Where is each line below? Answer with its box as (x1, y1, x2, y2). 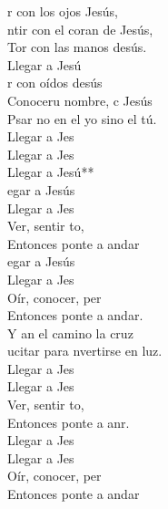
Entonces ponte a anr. (7, 412, 130, 431)
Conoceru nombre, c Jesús (7, 90, 153, 109)
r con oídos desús (7, 73, 103, 92)
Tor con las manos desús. (7, 37, 147, 57)
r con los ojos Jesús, (7, 2, 118, 20)
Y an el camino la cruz (7, 323, 133, 342)
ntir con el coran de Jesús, (7, 19, 153, 38)
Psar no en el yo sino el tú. (7, 109, 157, 128)
